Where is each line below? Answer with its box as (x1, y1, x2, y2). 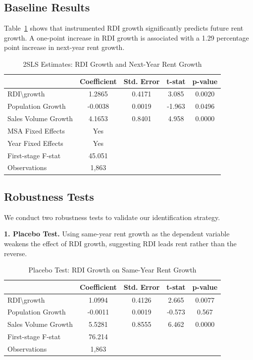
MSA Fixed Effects (7, 125, 65, 135)
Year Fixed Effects (7, 137, 63, 148)
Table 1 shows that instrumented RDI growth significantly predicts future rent (4, 23, 244, 33)
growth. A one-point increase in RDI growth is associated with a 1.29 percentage (4, 32, 249, 43)
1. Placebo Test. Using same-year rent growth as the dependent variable (4, 228, 230, 239)
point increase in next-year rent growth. (4, 42, 125, 52)
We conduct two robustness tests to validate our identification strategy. (4, 212, 220, 222)
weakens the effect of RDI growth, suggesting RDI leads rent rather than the (4, 238, 237, 248)
